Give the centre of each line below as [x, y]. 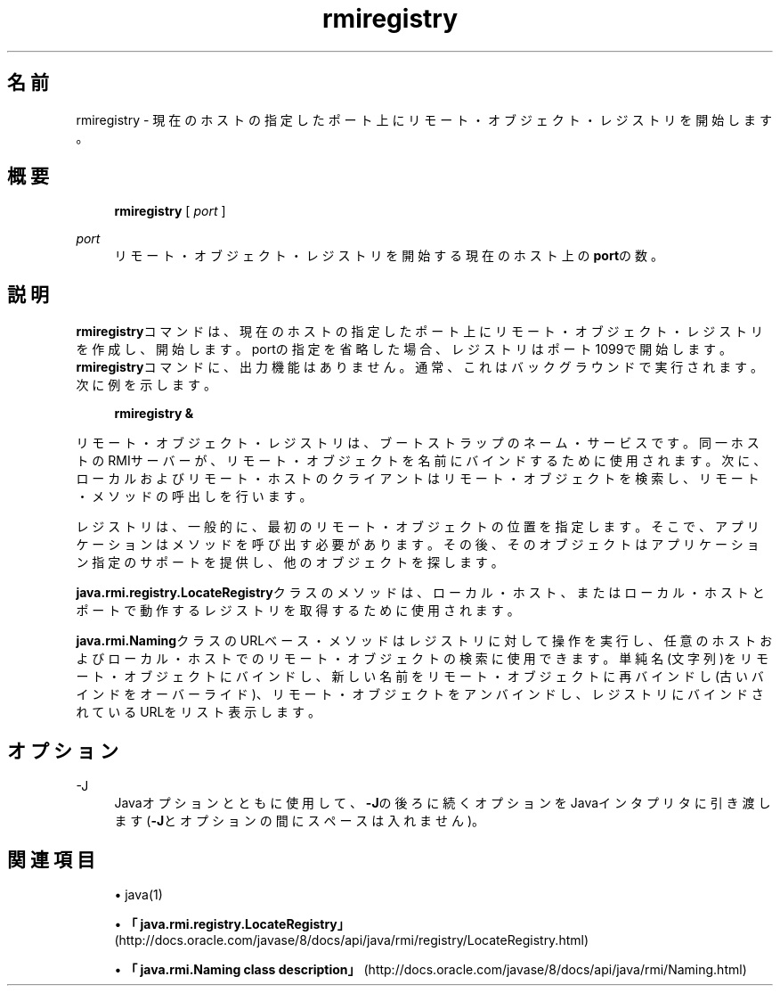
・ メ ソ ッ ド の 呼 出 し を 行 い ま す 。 [194, 497]
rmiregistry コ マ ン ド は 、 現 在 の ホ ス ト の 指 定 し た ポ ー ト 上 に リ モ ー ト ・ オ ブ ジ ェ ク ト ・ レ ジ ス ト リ [420, 332]
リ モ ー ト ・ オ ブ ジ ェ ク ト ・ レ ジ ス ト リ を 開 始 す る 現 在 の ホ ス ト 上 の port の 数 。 [389, 256]
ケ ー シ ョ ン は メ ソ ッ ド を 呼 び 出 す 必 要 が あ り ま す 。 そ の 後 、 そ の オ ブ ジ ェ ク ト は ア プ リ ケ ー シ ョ [418, 545]
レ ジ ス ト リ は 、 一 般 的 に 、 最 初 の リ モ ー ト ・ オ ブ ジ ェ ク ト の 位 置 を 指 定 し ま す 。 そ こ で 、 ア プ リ [418, 527]
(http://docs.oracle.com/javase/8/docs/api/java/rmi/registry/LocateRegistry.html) [352, 940]
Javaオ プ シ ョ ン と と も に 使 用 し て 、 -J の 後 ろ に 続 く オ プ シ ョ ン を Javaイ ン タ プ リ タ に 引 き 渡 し [443, 803]
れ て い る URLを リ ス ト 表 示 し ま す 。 [198, 712]
